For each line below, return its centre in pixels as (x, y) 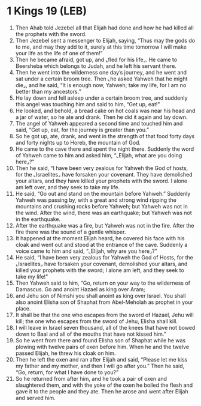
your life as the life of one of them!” (59, 53)
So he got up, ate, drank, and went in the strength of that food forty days (105, 136)
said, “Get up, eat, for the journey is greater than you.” (82, 130)
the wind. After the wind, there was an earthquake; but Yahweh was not (103, 213)
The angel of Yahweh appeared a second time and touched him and (99, 123)
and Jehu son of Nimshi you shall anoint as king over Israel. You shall (100, 295)
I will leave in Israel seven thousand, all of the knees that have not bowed (105, 327)
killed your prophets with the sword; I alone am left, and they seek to (100, 270)
